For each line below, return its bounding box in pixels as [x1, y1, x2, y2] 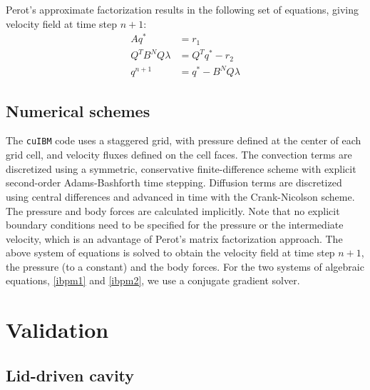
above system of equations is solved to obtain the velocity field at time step [6, 245, 335, 260]
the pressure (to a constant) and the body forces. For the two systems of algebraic [6, 259, 364, 274]
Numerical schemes [6, 99, 150, 121]
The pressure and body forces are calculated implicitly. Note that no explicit [6, 203, 340, 218]
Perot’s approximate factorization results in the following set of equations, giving [6, 2, 359, 16]
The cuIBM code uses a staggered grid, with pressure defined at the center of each [6, 133, 361, 148]
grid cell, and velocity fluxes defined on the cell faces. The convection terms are [6, 147, 352, 162]
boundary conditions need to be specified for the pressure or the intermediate [6, 217, 344, 232]
